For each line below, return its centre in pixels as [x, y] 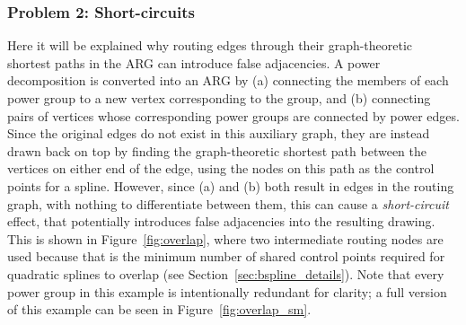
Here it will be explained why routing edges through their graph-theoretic [210, 45]
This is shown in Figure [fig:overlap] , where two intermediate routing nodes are [225, 238]
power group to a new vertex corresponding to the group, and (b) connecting [219, 98]
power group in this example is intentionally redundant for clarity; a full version [227, 291]
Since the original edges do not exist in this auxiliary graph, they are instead [219, 133]
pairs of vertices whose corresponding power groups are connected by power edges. [233, 115]
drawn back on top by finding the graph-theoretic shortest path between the [217, 150]
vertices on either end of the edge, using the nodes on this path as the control [221, 168]
